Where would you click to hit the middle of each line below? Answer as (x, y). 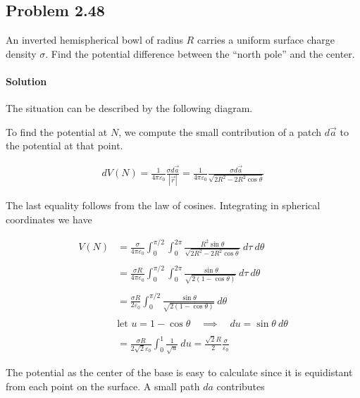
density (21, 53)
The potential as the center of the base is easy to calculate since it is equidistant (179, 372)
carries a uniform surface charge (266, 40)
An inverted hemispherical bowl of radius (94, 40)
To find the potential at (57, 131)
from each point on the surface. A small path (103, 386)
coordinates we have (49, 219)
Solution (26, 81)
